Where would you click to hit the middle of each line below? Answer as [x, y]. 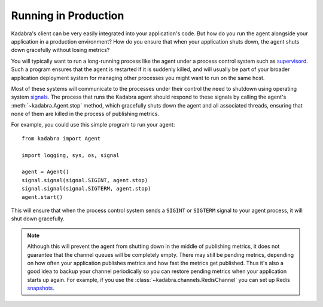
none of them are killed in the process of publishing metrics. [85, 114]
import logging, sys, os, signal [71, 155]
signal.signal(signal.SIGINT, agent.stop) [85, 180]
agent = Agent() [45, 172]
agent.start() [42, 197]
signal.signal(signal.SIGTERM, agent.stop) [86, 189]
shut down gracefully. [38, 219]
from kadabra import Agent [61, 138]
